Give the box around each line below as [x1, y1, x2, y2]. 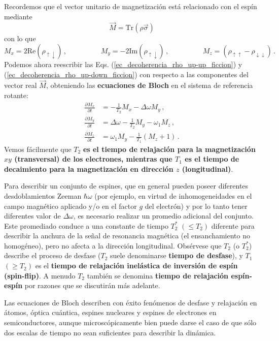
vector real [4, 80, 37, 90]
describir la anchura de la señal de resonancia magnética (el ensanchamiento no [4, 230, 250, 241]
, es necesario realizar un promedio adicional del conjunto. [73, 210, 254, 221]
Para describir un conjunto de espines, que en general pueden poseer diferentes [4, 180, 249, 191]
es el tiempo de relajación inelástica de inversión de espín [35, 260, 238, 271]
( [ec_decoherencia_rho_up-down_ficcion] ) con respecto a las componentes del [4, 69, 249, 79]
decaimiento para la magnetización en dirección [4, 163, 173, 174]
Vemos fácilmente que [4, 143, 72, 154]
